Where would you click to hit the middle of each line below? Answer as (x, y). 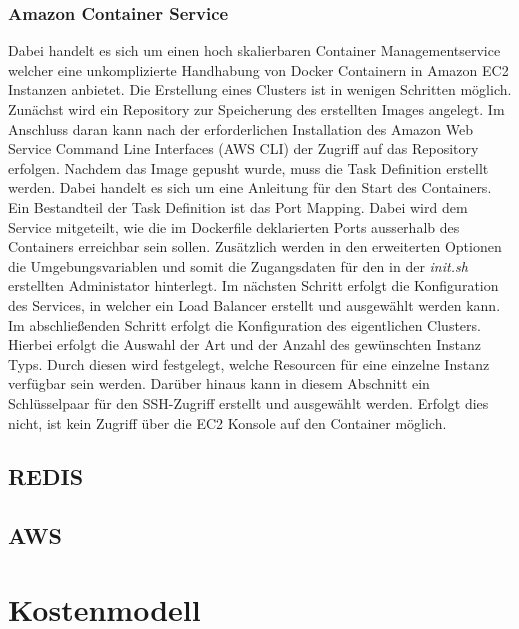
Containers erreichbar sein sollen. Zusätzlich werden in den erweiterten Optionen (255, 246)
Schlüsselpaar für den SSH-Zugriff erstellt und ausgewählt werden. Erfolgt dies (248, 402)
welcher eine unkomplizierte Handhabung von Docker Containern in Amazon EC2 (258, 69)
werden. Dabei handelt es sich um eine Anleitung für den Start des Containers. (250, 187)
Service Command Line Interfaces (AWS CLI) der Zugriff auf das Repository (243, 148)
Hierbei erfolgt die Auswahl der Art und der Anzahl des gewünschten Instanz (245, 344)
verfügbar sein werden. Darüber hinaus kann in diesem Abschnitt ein (219, 383)
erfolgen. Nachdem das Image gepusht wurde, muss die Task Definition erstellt (248, 167)
